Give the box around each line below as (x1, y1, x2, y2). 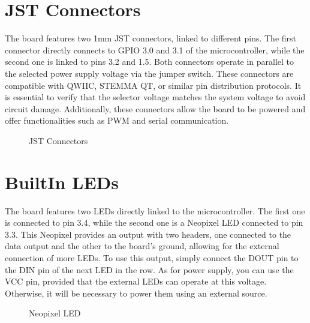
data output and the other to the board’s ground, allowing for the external (5, 240, 279, 252)
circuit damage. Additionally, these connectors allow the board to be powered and (5, 102, 306, 115)
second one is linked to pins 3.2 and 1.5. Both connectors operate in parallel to (5, 55, 294, 68)
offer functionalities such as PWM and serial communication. (5, 114, 229, 127)
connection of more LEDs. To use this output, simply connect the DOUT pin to (5, 251, 299, 264)
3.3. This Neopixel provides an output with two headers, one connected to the (5, 228, 291, 240)
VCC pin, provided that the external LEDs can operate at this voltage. (5, 275, 267, 288)
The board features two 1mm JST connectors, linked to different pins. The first (5, 32, 297, 44)
